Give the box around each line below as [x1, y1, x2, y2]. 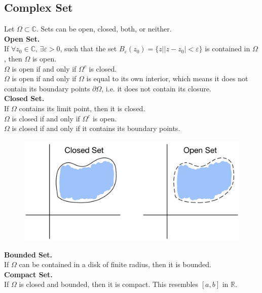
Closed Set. [4, 93, 45, 104]
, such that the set [60, 43, 117, 54]
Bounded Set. [4, 249, 53, 259]
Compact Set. [4, 269, 53, 279]
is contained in [205, 43, 250, 54]
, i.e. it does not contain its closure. [101, 83, 211, 93]
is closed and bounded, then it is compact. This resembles [19, 279, 199, 289]
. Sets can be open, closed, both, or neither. [36, 23, 172, 34]
